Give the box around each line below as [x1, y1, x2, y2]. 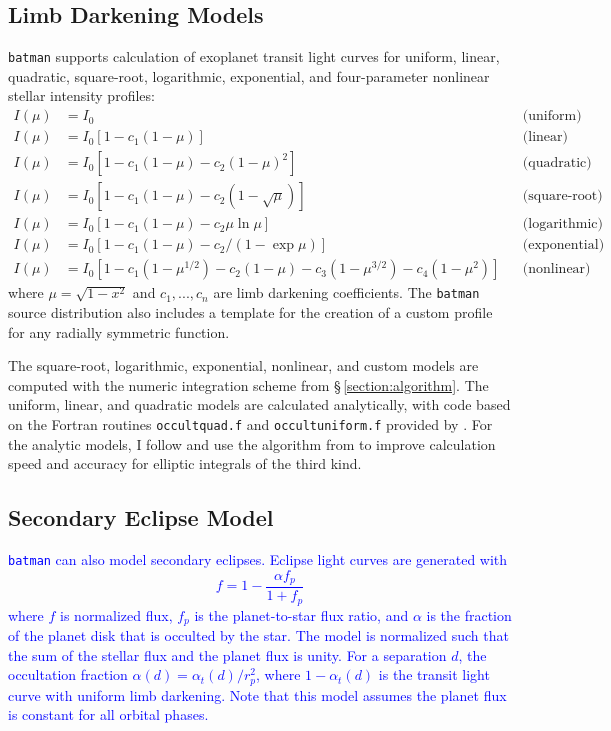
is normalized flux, [60, 604, 173, 625]
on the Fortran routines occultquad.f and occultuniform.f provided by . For [8, 413, 493, 434]
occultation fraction [8, 664, 128, 685]
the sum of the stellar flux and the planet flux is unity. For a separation [8, 644, 447, 665]
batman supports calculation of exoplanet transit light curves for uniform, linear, [8, 46, 500, 67]
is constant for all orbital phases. [8, 704, 209, 725]
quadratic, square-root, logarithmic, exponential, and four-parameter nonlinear [8, 65, 490, 86]
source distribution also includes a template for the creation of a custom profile [8, 301, 493, 322]
